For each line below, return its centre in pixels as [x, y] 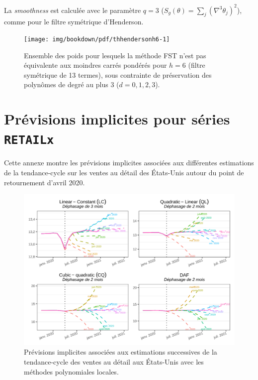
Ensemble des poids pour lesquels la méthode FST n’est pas [115, 55]
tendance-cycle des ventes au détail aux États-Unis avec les [114, 362]
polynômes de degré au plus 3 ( [72, 84]
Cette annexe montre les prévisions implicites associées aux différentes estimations [129, 163]
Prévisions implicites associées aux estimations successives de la [121, 352]
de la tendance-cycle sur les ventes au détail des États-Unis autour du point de [124, 172]
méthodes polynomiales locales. [71, 371]
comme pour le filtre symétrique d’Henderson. [74, 22]
